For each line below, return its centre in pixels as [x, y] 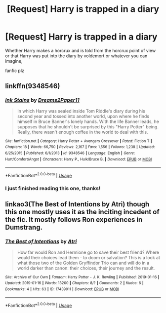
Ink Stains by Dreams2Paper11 [42, 100]
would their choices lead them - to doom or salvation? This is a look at [89, 257]
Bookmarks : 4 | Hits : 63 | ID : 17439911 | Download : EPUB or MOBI [62, 289]
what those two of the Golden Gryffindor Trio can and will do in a [83, 263]
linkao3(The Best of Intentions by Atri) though [77, 204]
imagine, [14, 61]
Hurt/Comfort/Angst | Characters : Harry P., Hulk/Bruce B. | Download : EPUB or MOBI [79, 159]
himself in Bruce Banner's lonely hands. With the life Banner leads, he [88, 121]
